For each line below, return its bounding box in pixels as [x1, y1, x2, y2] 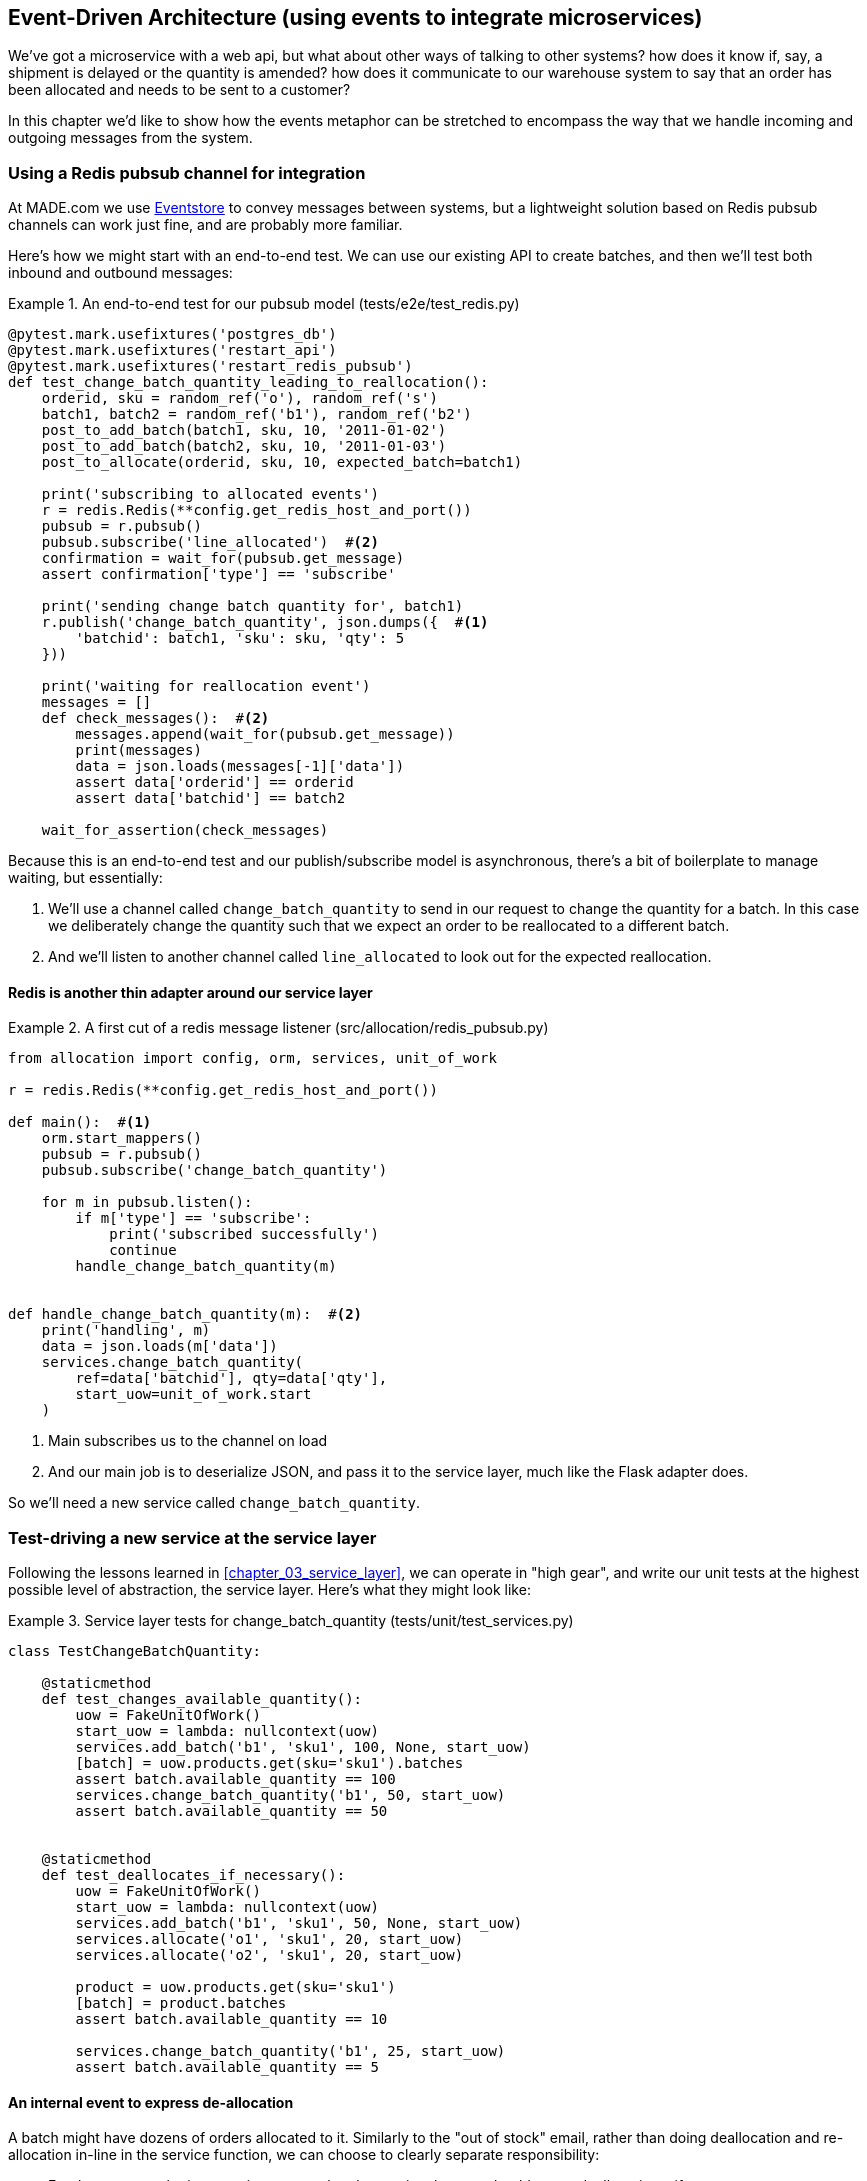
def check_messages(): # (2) [41, 710, 270, 727]
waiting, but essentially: [8, 869, 163, 887]
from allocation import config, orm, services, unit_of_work [8, 1050, 497, 1067]
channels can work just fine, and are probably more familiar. [8, 216, 403, 234]
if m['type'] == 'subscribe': [75, 1210, 312, 1227]
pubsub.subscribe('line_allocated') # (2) [41, 534, 379, 551]
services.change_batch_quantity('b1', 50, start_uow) [75, 1787, 506, 1804]
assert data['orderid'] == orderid [75, 774, 354, 791]
